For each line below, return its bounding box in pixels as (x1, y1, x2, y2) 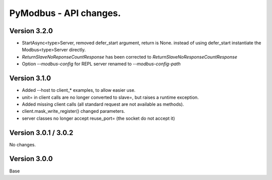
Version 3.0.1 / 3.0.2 (9, 128, 74, 137)
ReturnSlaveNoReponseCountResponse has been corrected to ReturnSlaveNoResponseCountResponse (22, 54, 238, 60)
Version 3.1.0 (9, 74, 51, 83)
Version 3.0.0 (9, 154, 53, 163)
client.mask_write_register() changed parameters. (22, 108, 125, 114)
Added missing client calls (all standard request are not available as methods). (22, 101, 184, 107)
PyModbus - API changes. (9, 8, 121, 19)
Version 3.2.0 (9, 27, 53, 35)
